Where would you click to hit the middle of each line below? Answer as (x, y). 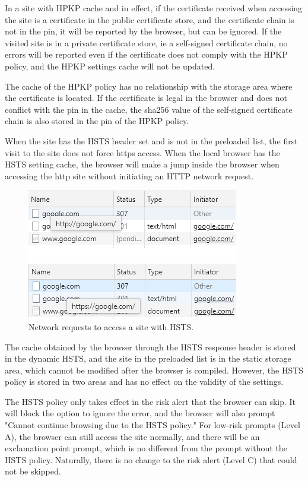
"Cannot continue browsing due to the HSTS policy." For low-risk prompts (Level (153, 425)
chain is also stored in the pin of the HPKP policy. (97, 121)
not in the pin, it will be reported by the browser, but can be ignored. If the (143, 31)
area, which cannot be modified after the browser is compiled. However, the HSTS (154, 370)
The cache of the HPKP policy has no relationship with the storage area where (149, 86)
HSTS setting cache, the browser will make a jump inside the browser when (142, 164)
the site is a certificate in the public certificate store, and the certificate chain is (150, 19)
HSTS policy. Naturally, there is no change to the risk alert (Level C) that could (151, 459)
